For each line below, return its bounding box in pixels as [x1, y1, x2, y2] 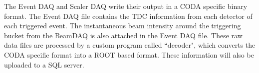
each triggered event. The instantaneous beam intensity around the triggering [4, 20, 241, 31]
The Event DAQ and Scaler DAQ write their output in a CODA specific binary [4, 1, 248, 11]
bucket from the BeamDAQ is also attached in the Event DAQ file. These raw [4, 30, 243, 40]
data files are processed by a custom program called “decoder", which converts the [4, 40, 256, 50]
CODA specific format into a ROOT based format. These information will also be [4, 49, 254, 60]
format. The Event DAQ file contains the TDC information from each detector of [4, 10, 253, 21]
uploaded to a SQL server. [4, 59, 84, 70]
